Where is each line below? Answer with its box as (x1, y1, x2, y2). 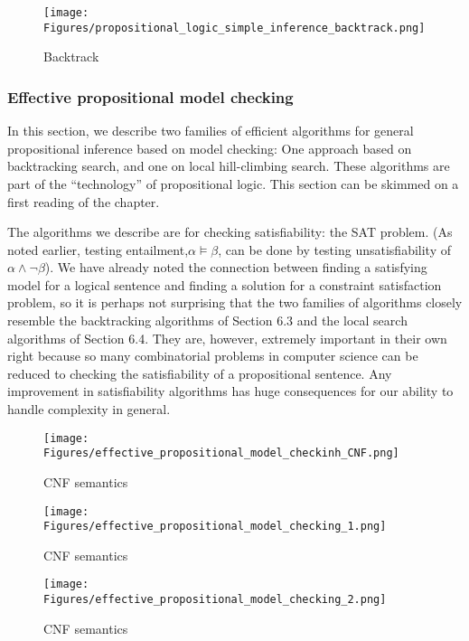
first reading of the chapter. (7, 192, 160, 211)
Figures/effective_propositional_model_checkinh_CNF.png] (43, 447, 399, 460)
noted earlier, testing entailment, (7, 240, 189, 259)
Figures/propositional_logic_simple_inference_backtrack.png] (43, 21, 426, 34)
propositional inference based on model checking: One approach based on (7, 138, 412, 157)
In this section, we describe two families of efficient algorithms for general (7, 121, 414, 140)
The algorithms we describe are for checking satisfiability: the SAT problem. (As (7, 222, 453, 241)
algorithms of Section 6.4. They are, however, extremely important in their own (7, 328, 447, 347)
